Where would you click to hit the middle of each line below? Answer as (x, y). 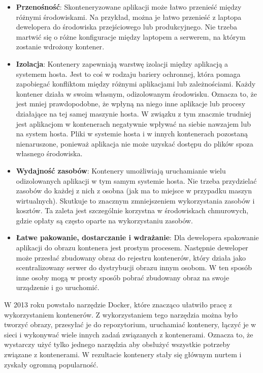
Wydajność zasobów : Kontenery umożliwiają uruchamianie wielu (121, 170)
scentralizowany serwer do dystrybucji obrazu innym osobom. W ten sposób (134, 267)
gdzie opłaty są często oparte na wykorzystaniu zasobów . (104, 220)
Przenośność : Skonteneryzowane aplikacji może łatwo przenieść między (129, 7)
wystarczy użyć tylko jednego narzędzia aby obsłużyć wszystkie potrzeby (117, 344)
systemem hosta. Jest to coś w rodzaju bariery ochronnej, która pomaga (128, 74)
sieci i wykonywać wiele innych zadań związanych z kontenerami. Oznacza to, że (129, 334)
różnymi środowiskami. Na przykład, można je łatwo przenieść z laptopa (129, 17)
